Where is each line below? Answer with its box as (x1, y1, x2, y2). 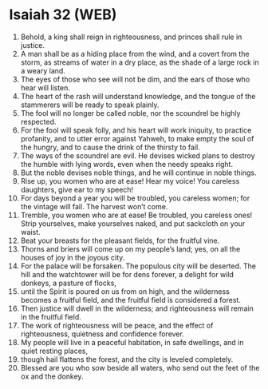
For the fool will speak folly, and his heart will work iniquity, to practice (20, 125, 252, 135)
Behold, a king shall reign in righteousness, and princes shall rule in (20, 32, 242, 42)
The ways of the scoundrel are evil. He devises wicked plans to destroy (20, 150, 255, 161)
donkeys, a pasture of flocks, (20, 278, 116, 288)
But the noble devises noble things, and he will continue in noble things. (20, 168, 257, 177)
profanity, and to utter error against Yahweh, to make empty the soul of (20, 133, 254, 143)
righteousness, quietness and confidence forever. (20, 329, 184, 339)
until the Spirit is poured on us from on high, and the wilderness (20, 286, 230, 296)
